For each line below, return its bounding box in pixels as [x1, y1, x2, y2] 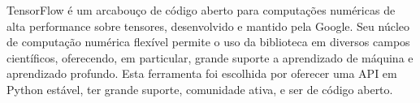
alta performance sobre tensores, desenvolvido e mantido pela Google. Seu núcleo [6, 17, 409, 34]
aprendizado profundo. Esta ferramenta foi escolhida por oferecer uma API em [6, 65, 397, 82]
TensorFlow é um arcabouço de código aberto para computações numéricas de [6, 2, 396, 18]
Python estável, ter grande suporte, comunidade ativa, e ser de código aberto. [6, 80, 393, 97]
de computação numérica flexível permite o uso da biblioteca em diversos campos [6, 33, 410, 50]
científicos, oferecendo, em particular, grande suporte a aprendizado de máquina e [6, 49, 414, 66]
